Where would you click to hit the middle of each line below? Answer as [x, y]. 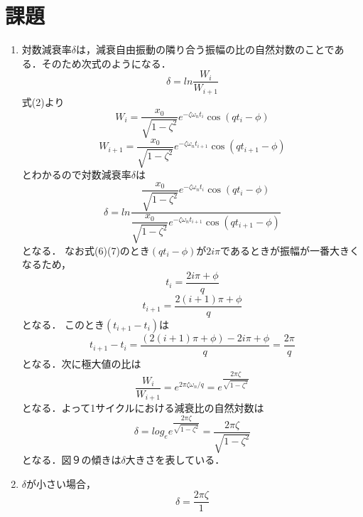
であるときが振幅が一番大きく [290, 250]
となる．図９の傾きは [71, 460]
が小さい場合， [61, 483]
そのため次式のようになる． [106, 63]
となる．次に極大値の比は [81, 364]
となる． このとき [63, 325]
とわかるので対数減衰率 [76, 175]
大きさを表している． [175, 460]
